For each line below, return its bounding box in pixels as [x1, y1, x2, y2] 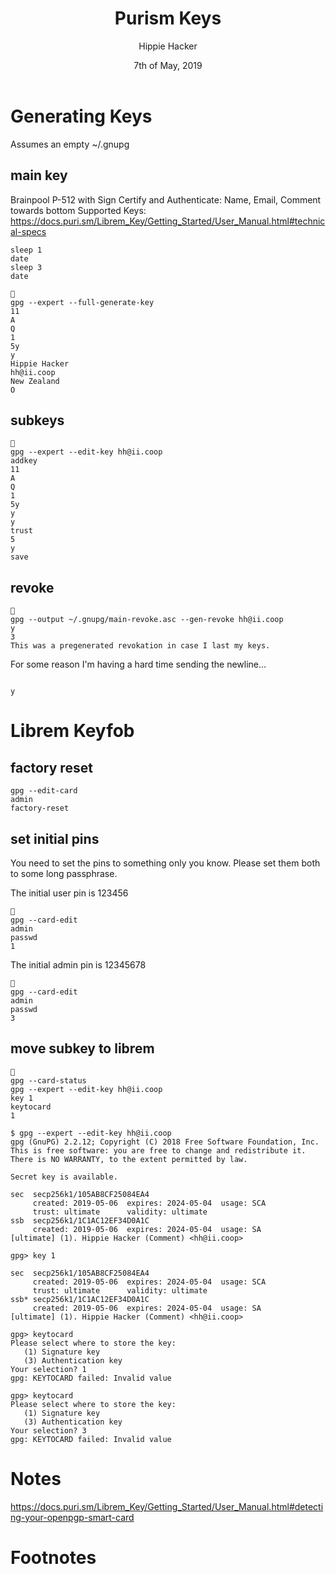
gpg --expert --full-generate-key [10, 297, 155, 307]
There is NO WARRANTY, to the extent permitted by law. [10, 1154, 248, 1164]
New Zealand [10, 376, 60, 386]
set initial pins [10, 830, 100, 847]
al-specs [10, 225, 47, 237]
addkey [10, 456, 38, 466]
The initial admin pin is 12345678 [10, 958, 147, 971]
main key [10, 167, 68, 184]
